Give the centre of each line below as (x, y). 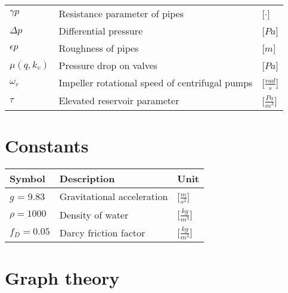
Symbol (27, 178)
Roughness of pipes (99, 48)
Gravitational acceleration (114, 197)
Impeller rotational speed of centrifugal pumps (156, 83)
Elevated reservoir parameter (119, 101)
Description (87, 178)
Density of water (94, 214)
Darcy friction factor (102, 232)
